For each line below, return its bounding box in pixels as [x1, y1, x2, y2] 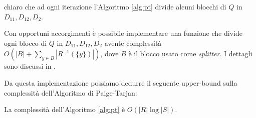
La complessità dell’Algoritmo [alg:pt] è [4, 104, 125, 115]
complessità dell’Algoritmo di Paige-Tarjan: [4, 87, 137, 98]
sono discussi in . [4, 61, 56, 71]
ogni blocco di [4, 37, 47, 48]
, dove [100, 48, 119, 59]
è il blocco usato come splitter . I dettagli [128, 48, 252, 59]
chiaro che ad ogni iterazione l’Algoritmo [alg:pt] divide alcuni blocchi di [4, 1, 226, 11]
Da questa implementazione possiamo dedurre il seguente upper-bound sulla [4, 77, 237, 88]
